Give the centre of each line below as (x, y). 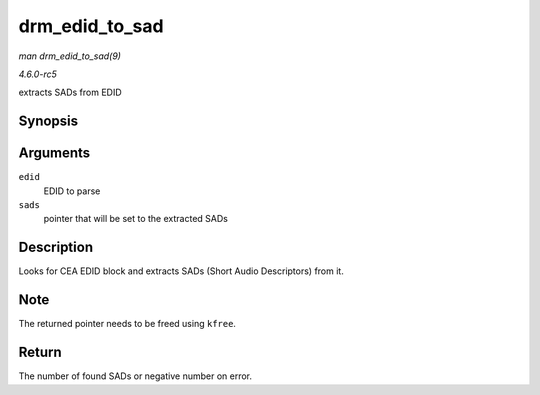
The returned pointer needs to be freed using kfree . (127, 324)
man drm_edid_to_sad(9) (70, 56)
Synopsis (48, 121)
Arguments (54, 153)
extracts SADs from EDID (70, 92)
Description (56, 247)
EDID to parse (72, 191)
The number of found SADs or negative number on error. (135, 376)
